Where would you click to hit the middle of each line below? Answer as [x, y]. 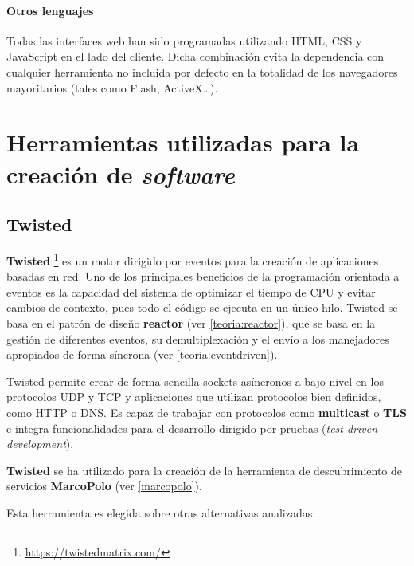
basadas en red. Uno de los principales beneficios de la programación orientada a [203, 276]
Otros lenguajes [50, 10]
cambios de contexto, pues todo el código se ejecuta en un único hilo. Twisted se [202, 307]
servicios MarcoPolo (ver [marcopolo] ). [104, 486]
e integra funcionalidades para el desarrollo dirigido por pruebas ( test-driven [192, 428]
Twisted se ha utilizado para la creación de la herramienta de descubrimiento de [205, 470]
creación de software [121, 174]
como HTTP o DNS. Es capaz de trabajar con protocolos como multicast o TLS [207, 412]
